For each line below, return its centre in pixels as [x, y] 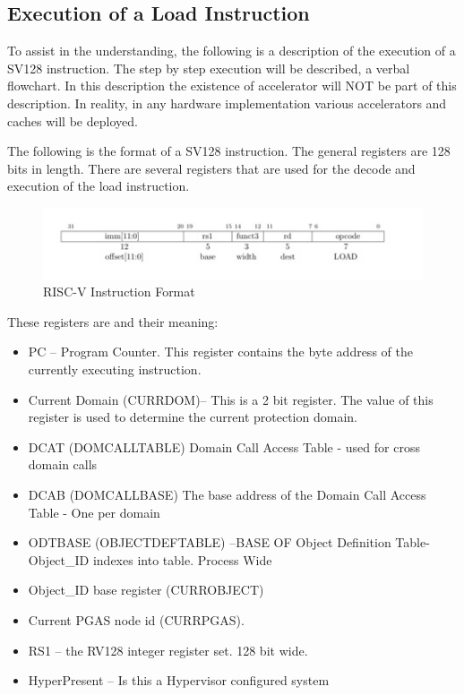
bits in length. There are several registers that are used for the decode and [211, 168]
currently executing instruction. [115, 369]
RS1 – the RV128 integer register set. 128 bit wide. [168, 650]
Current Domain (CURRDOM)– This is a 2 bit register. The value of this [231, 399]
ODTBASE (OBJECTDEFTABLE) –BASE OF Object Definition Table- [229, 542]
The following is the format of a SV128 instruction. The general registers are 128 [229, 151]
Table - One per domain [94, 512]
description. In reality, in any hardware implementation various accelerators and [227, 103]
